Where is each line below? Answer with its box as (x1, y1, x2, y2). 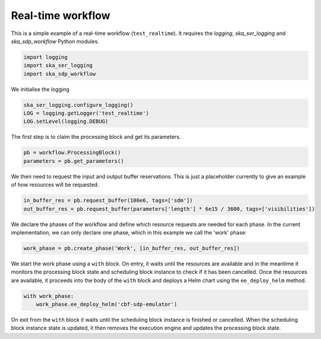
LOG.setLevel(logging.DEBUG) (23, 118, 109, 125)
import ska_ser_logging (23, 62, 93, 69)
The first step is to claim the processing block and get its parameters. (11, 134, 181, 141)
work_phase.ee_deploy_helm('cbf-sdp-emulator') (36, 301, 178, 308)
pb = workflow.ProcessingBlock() (23, 149, 121, 156)
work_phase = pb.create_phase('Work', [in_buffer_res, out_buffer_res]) (23, 245, 240, 252)
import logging (23, 53, 68, 61)
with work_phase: (23, 293, 74, 299)
